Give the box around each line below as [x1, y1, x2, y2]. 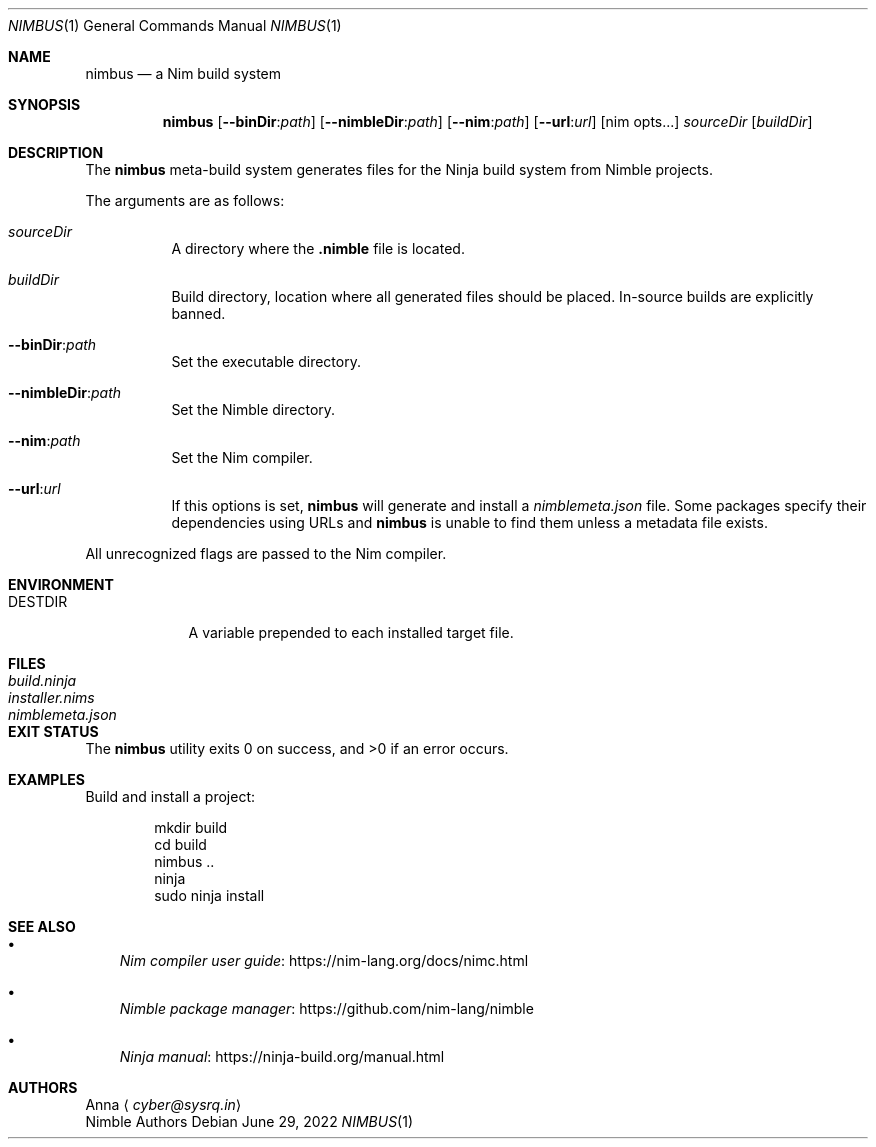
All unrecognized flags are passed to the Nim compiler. [85, 545, 447, 562]
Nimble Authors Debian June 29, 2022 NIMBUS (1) [85, 1113, 414, 1130]
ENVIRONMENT [8, 576, 114, 593]
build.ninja [8, 672, 77, 689]
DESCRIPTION [8, 144, 104, 161]
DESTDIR [8, 593, 68, 610]
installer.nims [8, 689, 95, 706]
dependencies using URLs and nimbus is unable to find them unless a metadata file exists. [171, 514, 768, 531]
